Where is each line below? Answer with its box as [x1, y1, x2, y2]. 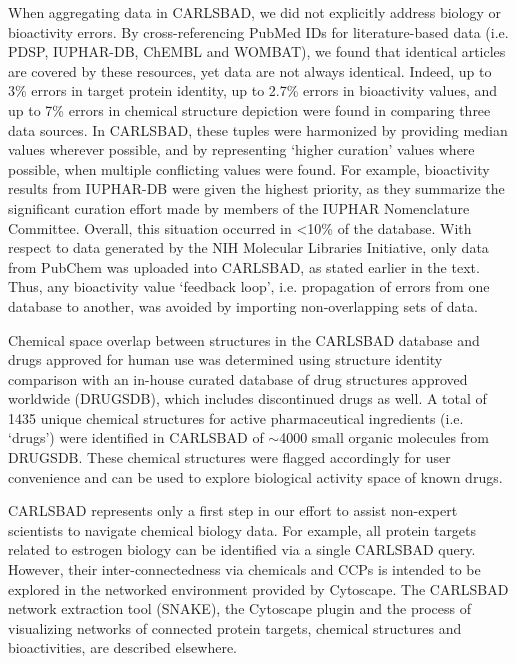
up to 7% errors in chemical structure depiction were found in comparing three [8, 99, 491, 120]
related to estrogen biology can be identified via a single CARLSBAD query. [8, 539, 476, 560]
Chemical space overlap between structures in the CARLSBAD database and [8, 329, 480, 350]
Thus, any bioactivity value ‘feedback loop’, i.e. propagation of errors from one [8, 276, 490, 297]
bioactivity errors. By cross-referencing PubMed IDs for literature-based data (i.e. [8, 21, 509, 42]
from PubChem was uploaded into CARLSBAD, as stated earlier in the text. [8, 256, 480, 277]
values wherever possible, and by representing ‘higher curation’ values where [8, 139, 475, 160]
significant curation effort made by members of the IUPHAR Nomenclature [8, 197, 470, 218]
